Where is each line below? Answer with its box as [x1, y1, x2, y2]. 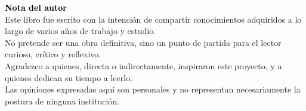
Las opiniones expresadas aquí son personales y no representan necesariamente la [5, 83, 301, 95]
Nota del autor [5, 1, 67, 13]
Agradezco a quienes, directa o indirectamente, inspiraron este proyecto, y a [5, 59, 282, 72]
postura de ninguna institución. [5, 94, 119, 107]
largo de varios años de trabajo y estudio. [5, 24, 156, 37]
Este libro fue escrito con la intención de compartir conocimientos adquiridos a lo [5, 13, 302, 25]
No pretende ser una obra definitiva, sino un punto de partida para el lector [5, 36, 282, 48]
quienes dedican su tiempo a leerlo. [5, 71, 133, 84]
